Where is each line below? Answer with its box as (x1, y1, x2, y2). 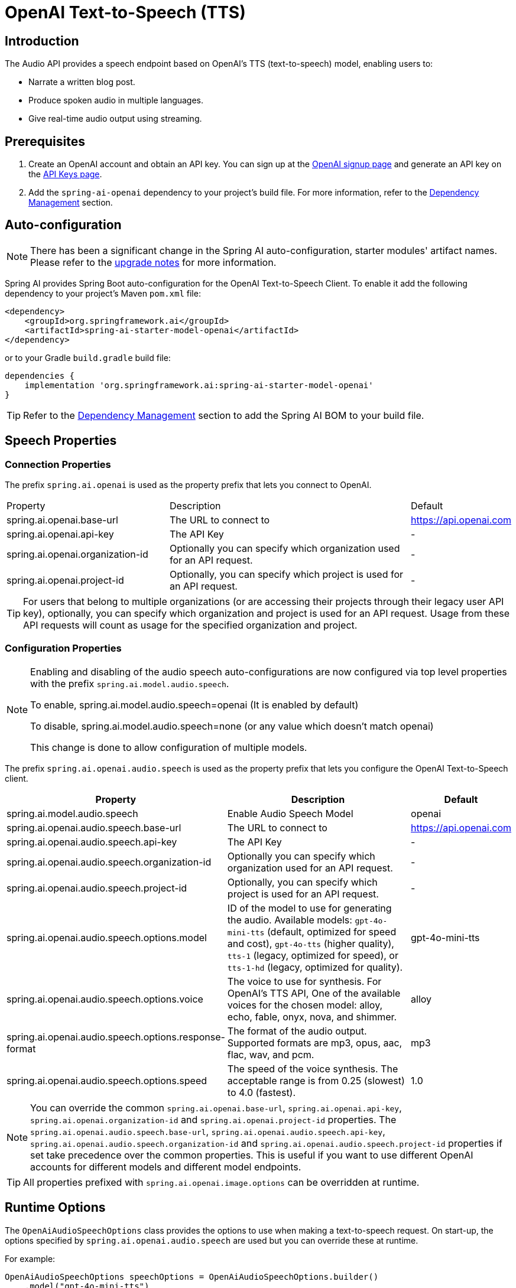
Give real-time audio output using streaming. (28, 113, 202, 124)
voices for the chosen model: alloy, (227, 998, 383, 1011)
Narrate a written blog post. (28, 77, 135, 87)
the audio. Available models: (227, 913, 352, 926)
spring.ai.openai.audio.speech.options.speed (7, 1074, 207, 1087)
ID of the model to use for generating (227, 902, 392, 914)
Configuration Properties (5, 642, 122, 655)
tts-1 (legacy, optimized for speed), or (227, 949, 398, 961)
